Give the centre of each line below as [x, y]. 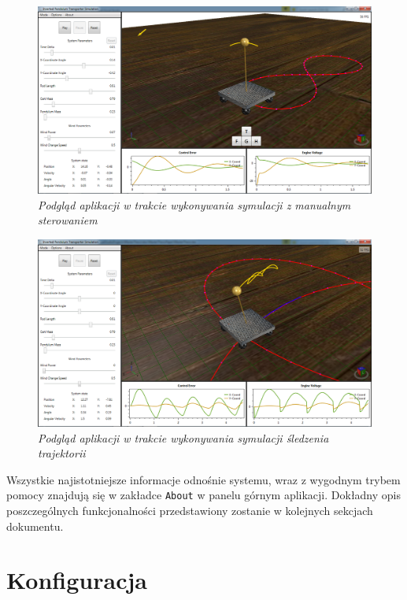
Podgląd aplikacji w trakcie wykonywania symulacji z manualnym [194, 204]
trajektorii [62, 453]
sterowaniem [68, 220]
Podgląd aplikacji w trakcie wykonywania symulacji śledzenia [183, 437]
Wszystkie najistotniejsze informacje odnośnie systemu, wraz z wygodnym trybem [203, 479]
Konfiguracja [77, 580]
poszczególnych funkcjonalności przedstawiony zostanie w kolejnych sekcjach [190, 510]
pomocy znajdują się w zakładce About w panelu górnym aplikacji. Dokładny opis [204, 495]
